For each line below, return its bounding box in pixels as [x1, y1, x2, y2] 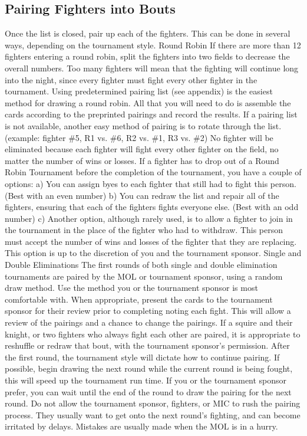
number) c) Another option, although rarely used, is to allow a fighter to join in [5, 212, 293, 224]
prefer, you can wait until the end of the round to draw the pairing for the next [5, 385, 292, 398]
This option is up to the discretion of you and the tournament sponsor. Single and [5, 247, 302, 259]
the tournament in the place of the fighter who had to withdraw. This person [5, 224, 283, 236]
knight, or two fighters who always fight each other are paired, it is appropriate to [5, 327, 301, 340]
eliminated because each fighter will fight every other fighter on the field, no [5, 143, 279, 155]
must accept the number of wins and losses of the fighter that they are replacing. [5, 235, 297, 247]
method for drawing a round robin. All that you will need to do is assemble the [5, 96, 291, 109]
